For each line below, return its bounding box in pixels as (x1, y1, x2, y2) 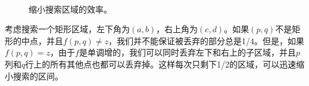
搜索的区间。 (13, 69, 63, 82)
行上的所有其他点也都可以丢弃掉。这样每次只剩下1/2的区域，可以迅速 (25, 57, 296, 70)
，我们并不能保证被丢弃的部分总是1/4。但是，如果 (108, 34, 305, 47)
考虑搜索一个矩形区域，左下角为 (5, 23, 130, 35)
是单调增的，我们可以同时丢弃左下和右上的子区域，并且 (79, 46, 296, 59)
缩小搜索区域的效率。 (29, 2, 112, 15)
